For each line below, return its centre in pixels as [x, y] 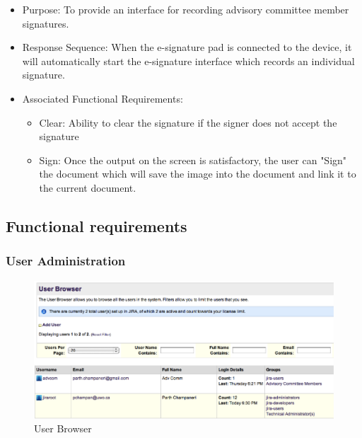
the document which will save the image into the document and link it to [198, 174]
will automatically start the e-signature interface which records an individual [188, 60]
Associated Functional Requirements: [103, 98]
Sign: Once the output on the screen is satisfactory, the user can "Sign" [193, 160]
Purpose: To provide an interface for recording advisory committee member [186, 9]
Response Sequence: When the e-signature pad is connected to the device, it [187, 47]
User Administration [66, 261]
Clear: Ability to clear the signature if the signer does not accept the [188, 122]
